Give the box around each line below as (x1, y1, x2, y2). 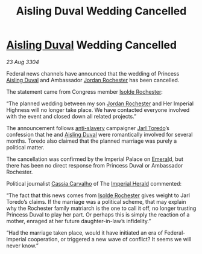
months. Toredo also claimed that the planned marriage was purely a (6, 137, 177, 145)
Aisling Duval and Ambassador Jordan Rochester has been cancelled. (6, 76, 180, 83)
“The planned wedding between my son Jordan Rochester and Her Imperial (6, 100, 194, 107)
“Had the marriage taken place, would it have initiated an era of (6, 229, 163, 236)
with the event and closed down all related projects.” (6, 112, 137, 120)
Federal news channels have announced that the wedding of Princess (6, 70, 180, 77)
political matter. (6, 143, 45, 151)
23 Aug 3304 (6, 58, 39, 65)
